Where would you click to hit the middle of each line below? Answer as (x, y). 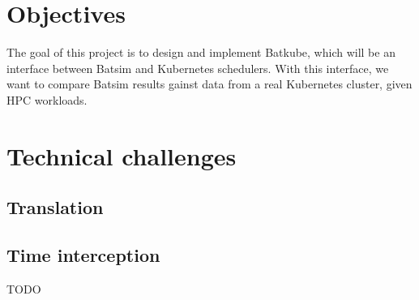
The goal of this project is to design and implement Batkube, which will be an (201, 52)
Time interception (83, 255)
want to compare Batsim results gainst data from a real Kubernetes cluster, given (209, 84)
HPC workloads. (47, 99)
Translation (55, 207)
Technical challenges (122, 155)
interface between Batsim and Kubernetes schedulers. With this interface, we (198, 68)
